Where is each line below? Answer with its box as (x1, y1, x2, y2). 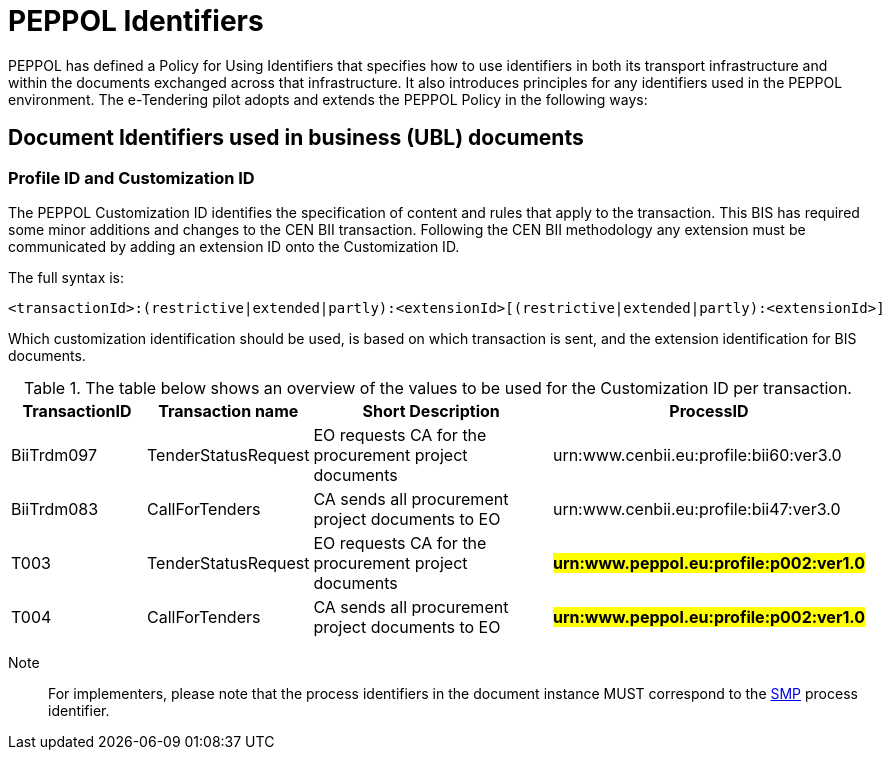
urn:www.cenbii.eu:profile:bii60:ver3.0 (552, 444, 842, 465)
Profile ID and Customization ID (8, 167, 255, 188)
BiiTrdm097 (11, 444, 97, 465)
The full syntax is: (8, 268, 125, 286)
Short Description (362, 400, 500, 421)
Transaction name (158, 400, 299, 421)
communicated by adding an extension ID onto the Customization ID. (8, 237, 460, 255)
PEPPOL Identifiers (8, 4, 264, 38)
